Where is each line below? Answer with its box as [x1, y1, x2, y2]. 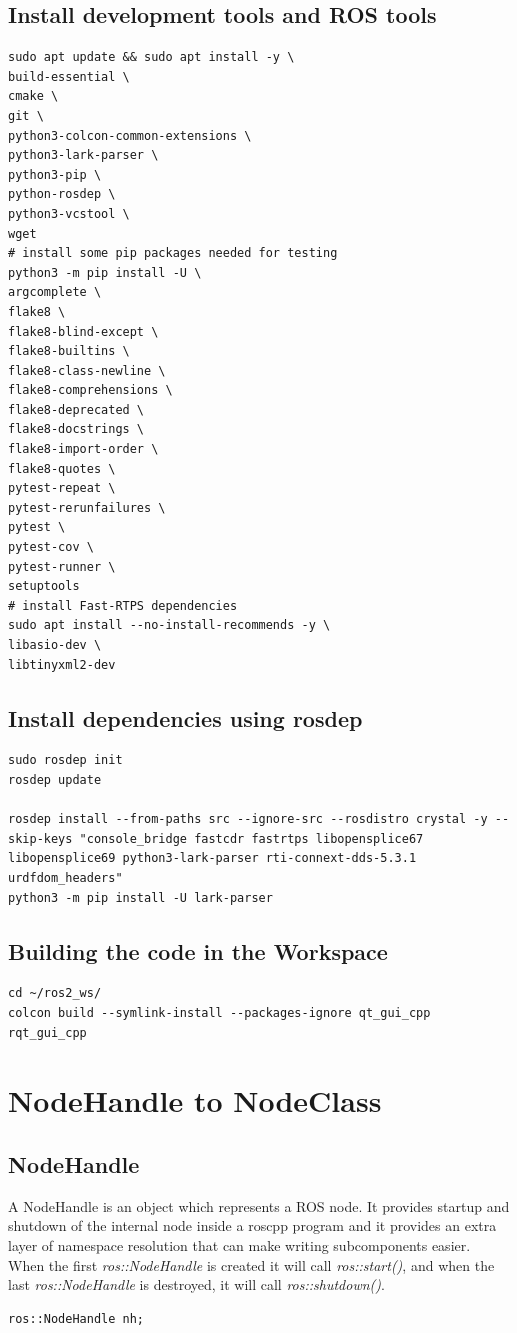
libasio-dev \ [8, 638, 102, 653]
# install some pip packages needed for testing [8, 246, 338, 261]
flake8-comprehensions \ [8, 383, 173, 398]
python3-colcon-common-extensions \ [8, 128, 252, 143]
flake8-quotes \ [8, 461, 116, 476]
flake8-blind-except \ [8, 324, 159, 339]
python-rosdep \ [8, 187, 116, 202]
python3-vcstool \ [8, 206, 130, 221]
